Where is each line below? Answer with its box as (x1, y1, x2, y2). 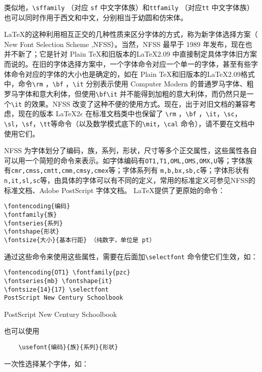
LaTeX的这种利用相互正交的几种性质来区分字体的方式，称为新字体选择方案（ (4, 29, 258, 39)
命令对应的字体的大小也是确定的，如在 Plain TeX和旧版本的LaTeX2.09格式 (11, 68, 255, 79)
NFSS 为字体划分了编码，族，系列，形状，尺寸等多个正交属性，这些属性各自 (4, 145, 257, 156)
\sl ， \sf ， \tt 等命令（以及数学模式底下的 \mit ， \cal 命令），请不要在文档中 (4, 118, 255, 128)
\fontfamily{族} (4, 211, 57, 218)
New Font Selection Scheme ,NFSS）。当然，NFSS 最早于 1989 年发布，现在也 (4, 38, 252, 49)
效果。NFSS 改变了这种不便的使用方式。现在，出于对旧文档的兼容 (31, 98, 249, 109)
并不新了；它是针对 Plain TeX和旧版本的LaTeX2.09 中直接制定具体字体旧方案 (4, 49, 257, 59)
